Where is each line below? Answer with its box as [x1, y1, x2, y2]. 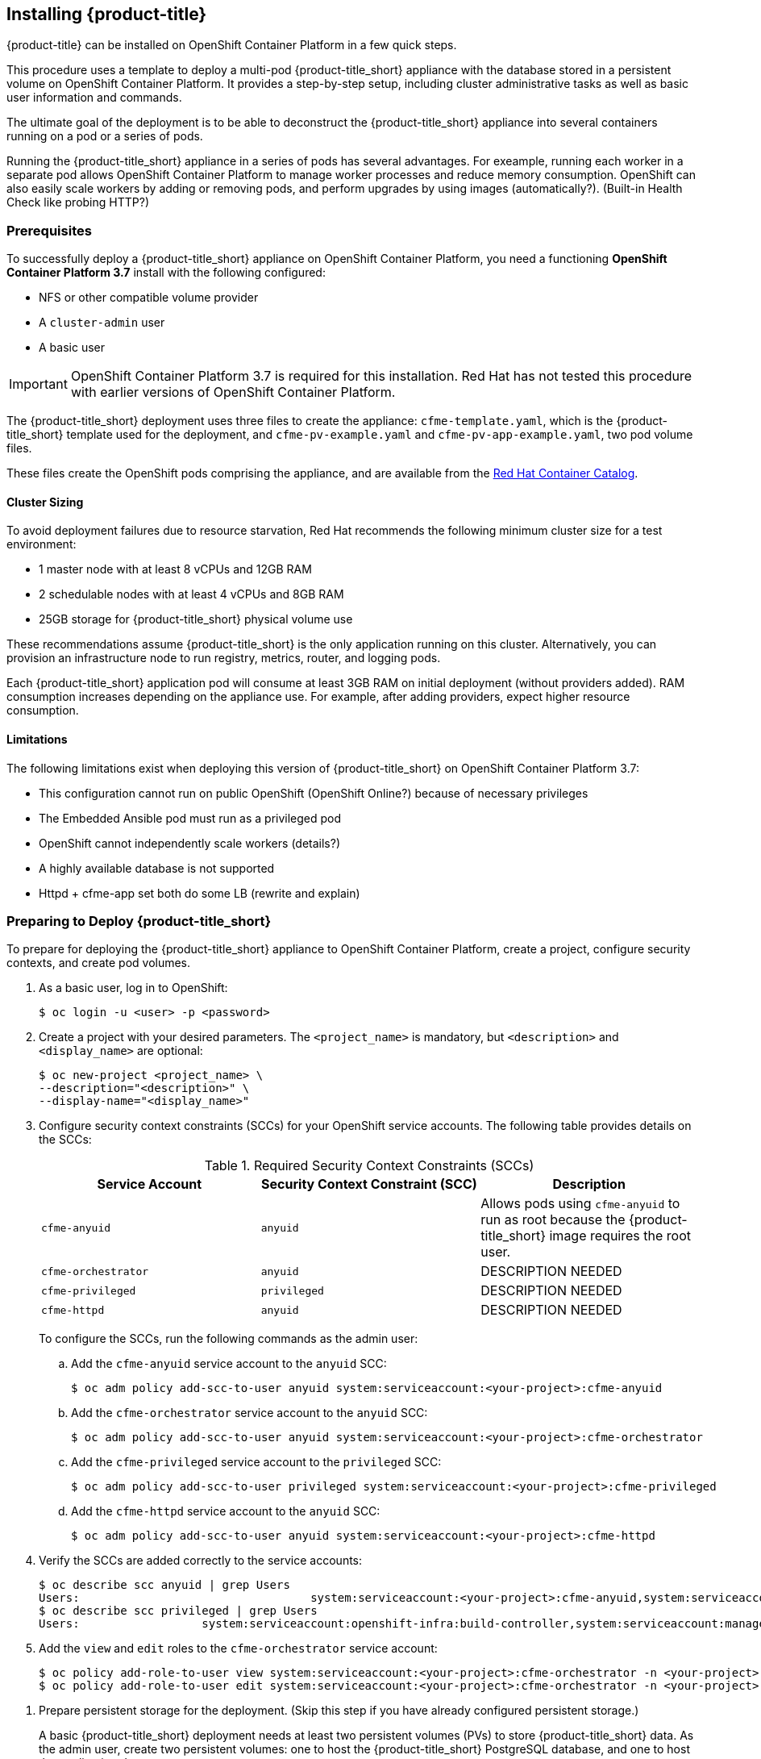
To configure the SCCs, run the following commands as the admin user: [39, 1332, 418, 1346]
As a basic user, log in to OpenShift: [39, 981, 228, 995]
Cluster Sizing [6, 494, 84, 509]
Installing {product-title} [6, 4, 207, 24]
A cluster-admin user [39, 315, 165, 330]
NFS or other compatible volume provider [39, 290, 259, 305]
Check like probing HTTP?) [6, 195, 149, 210]
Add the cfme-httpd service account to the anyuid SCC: [71, 1504, 380, 1519]
